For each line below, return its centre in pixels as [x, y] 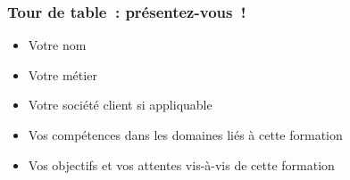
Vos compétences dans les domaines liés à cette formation [185, 135]
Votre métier [62, 74]
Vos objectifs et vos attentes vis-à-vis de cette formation [181, 164]
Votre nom [57, 45]
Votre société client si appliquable [120, 105]
